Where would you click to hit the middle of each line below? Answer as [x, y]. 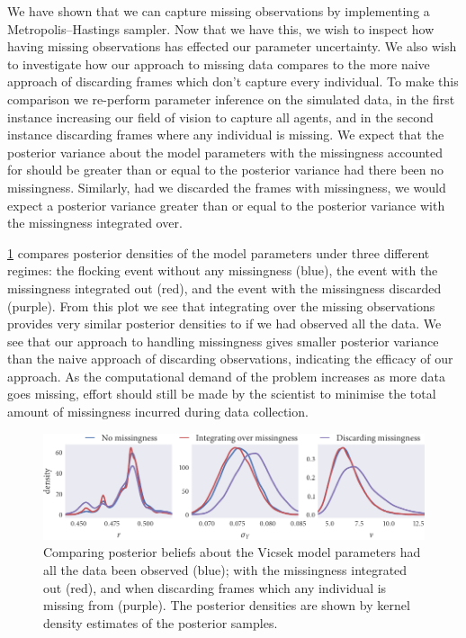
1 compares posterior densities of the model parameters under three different [219, 252]
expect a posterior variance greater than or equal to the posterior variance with [226, 205]
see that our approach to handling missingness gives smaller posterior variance [223, 341]
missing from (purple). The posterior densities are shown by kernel [227, 605]
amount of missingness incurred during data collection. [158, 412]
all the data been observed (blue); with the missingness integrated [225, 570]
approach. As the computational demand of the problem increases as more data [226, 376]
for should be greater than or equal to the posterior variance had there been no [226, 170]
